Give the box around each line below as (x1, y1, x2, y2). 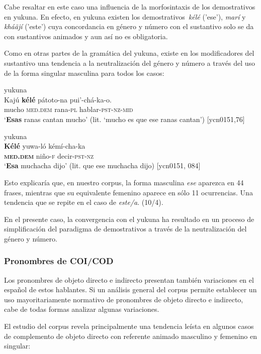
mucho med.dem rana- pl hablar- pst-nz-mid (4, 104, 133, 114)
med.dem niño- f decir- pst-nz (4, 150, 94, 161)
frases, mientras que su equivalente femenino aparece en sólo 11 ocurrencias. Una (4, 187, 253, 197)
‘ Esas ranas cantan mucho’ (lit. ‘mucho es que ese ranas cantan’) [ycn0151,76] (4, 113, 245, 124)
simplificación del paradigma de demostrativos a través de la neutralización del (4, 223, 247, 234)
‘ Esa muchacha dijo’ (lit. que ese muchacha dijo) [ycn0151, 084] (4, 160, 201, 171)
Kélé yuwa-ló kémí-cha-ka (4, 141, 85, 151)
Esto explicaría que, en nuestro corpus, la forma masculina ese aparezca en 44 (4, 177, 244, 187)
